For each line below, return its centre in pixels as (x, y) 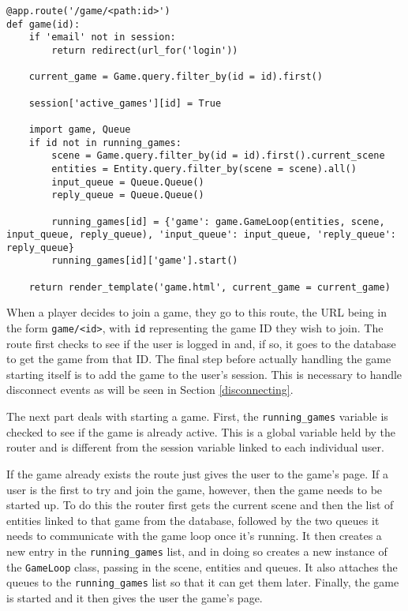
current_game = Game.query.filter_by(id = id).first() (176, 77)
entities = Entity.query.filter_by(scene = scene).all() (204, 169)
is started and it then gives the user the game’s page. (135, 597)
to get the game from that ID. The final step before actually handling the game (199, 359)
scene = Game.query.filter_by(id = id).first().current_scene (218, 156)
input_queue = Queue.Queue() (128, 182)
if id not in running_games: (105, 142)
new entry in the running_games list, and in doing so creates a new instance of (197, 551)
